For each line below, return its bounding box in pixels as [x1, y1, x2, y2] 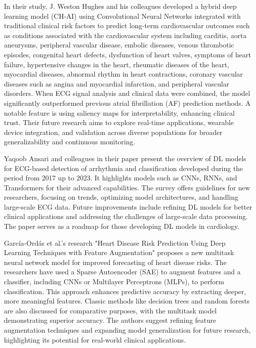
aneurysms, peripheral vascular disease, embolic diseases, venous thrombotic [4, 40, 234, 50]
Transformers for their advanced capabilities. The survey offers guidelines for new [4, 182, 251, 192]
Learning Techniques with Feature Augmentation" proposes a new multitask [4, 247, 234, 258]
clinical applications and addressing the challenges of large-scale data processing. [4, 211, 248, 221]
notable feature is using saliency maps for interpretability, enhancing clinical [4, 107, 235, 118]
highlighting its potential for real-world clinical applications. [4, 334, 186, 345]
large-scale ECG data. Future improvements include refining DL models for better [4, 201, 253, 212]
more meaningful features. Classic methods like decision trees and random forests [4, 296, 250, 306]
